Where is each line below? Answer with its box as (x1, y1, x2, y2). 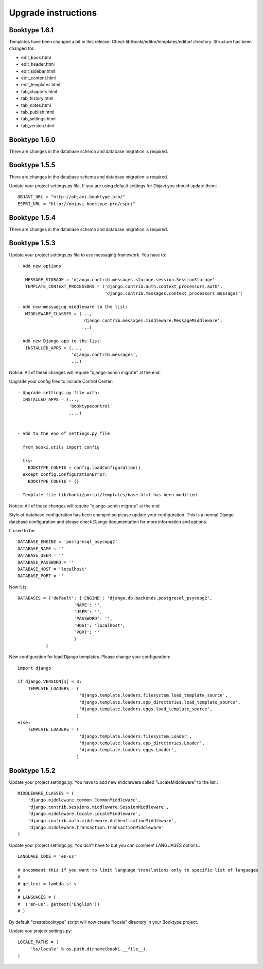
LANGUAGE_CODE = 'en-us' (18, 853, 77, 859)
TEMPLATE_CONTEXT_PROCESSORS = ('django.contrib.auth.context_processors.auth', (25, 284, 223, 290)
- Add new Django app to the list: (18, 338, 103, 344)
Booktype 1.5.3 (9, 239, 55, 247)
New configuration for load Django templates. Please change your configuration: (9, 654, 170, 660)
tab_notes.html (21, 102, 51, 108)
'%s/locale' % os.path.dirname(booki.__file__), (30, 946, 148, 951)
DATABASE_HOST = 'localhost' (18, 566, 87, 572)
